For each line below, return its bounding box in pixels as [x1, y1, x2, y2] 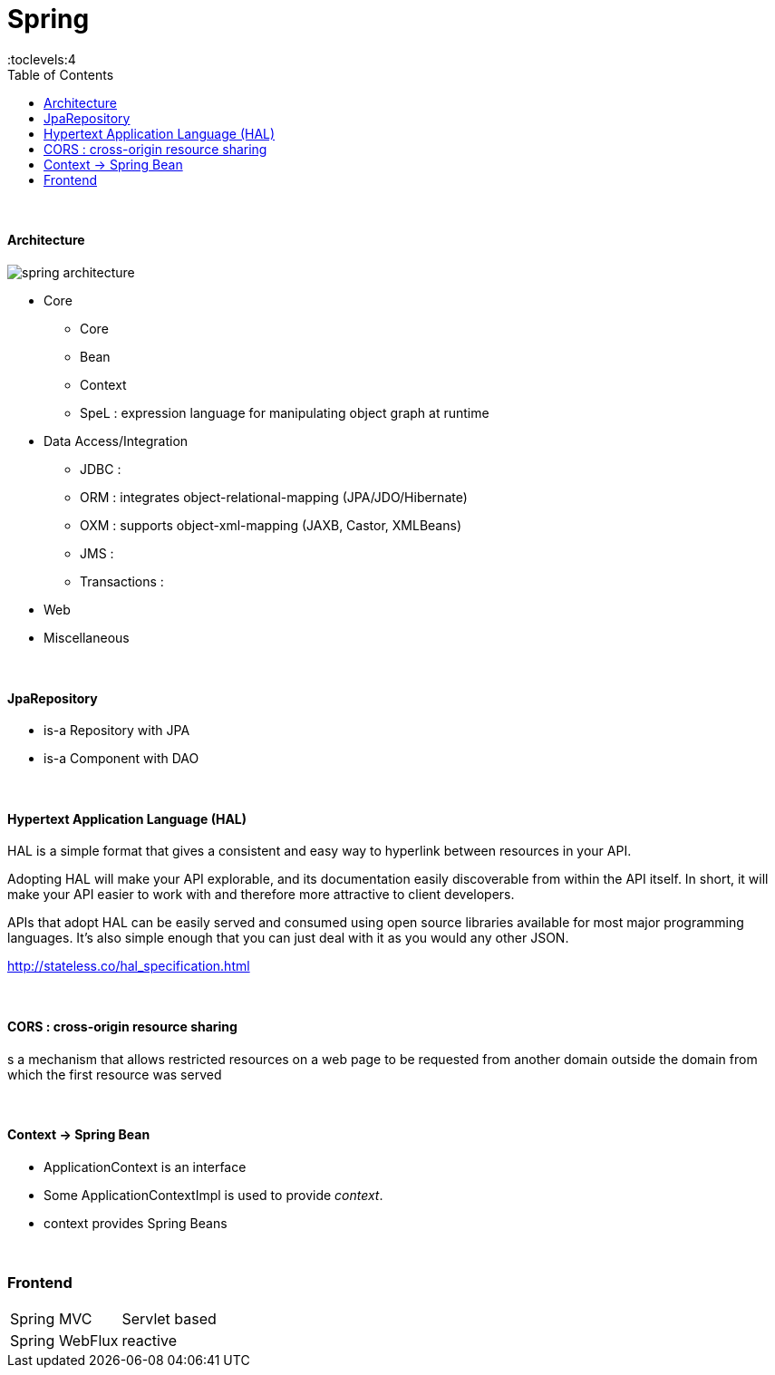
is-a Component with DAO [44, 750, 199, 767]
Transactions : [80, 573, 164, 589]
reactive [121, 1331, 177, 1350]
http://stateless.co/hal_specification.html [7, 958, 250, 974]
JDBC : [80, 460, 121, 477]
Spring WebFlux [10, 1331, 119, 1350]
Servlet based [121, 1309, 217, 1328]
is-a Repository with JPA [44, 722, 190, 739]
